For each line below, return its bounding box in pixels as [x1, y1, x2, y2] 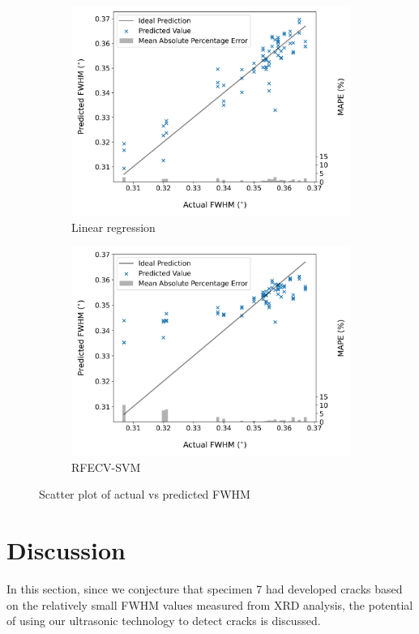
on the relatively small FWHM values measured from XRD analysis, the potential [6, 596, 413, 613]
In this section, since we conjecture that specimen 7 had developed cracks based [6, 580, 403, 598]
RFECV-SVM [71, 458, 141, 475]
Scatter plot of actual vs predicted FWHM [39, 486, 250, 503]
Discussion [6, 533, 126, 567]
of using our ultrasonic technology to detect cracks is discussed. [6, 612, 321, 629]
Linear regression [71, 218, 156, 235]
